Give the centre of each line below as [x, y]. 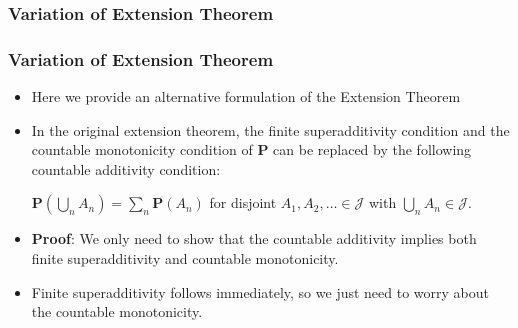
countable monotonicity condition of [142, 149]
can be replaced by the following [372, 149]
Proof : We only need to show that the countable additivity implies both [254, 238]
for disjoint [243, 202]
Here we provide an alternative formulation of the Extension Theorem [246, 96]
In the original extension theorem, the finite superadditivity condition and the [270, 129]
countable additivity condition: [126, 168]
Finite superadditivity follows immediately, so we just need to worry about [260, 291]
